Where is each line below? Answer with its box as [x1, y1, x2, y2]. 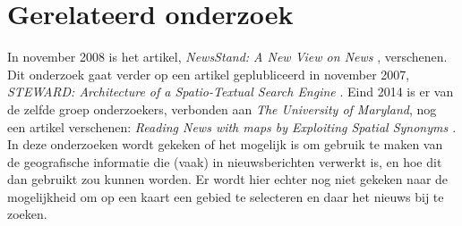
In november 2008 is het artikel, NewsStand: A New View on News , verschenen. [7, 47, 448, 66]
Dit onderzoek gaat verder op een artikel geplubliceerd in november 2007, [7, 64, 410, 83]
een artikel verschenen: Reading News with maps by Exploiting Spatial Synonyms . [7, 117, 457, 136]
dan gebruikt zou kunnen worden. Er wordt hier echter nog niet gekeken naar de [7, 170, 449, 188]
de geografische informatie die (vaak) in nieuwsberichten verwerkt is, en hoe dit [7, 152, 442, 171]
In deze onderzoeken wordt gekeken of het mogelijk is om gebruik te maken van [7, 135, 443, 154]
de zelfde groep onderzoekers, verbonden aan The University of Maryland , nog [7, 99, 437, 118]
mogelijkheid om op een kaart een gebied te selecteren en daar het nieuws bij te [7, 187, 444, 205]
